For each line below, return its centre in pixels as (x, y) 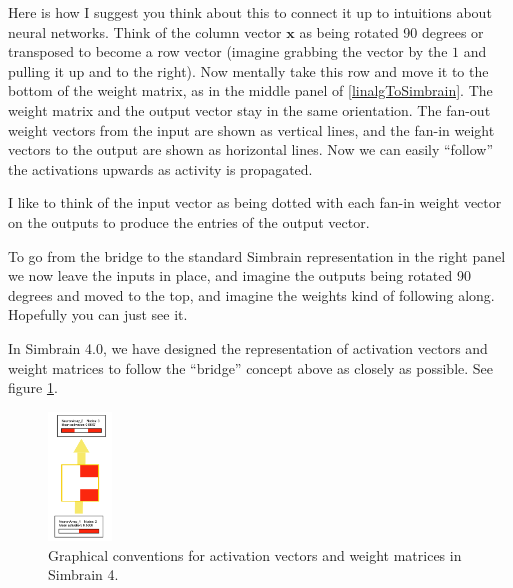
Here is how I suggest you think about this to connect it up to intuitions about (250, 12)
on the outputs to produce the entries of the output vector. (189, 221)
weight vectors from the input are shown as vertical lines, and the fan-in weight (251, 129)
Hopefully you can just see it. (98, 314)
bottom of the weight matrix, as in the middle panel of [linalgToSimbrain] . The (250, 90)
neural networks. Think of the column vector (145, 31)
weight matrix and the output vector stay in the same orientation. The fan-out (249, 109)
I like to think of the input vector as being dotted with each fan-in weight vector (255, 202)
